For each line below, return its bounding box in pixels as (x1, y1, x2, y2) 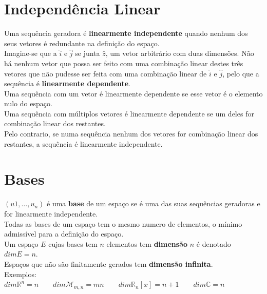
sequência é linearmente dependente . (4, 78, 130, 89)
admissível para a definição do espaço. (4, 228, 124, 239)
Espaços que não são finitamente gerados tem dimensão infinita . (4, 258, 213, 269)
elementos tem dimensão (106, 238, 188, 249)
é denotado (196, 238, 231, 249)
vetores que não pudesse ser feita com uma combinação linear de (4, 68, 207, 79)
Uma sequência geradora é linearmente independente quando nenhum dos (4, 28, 248, 38)
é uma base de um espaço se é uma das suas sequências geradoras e (47, 198, 260, 209)
